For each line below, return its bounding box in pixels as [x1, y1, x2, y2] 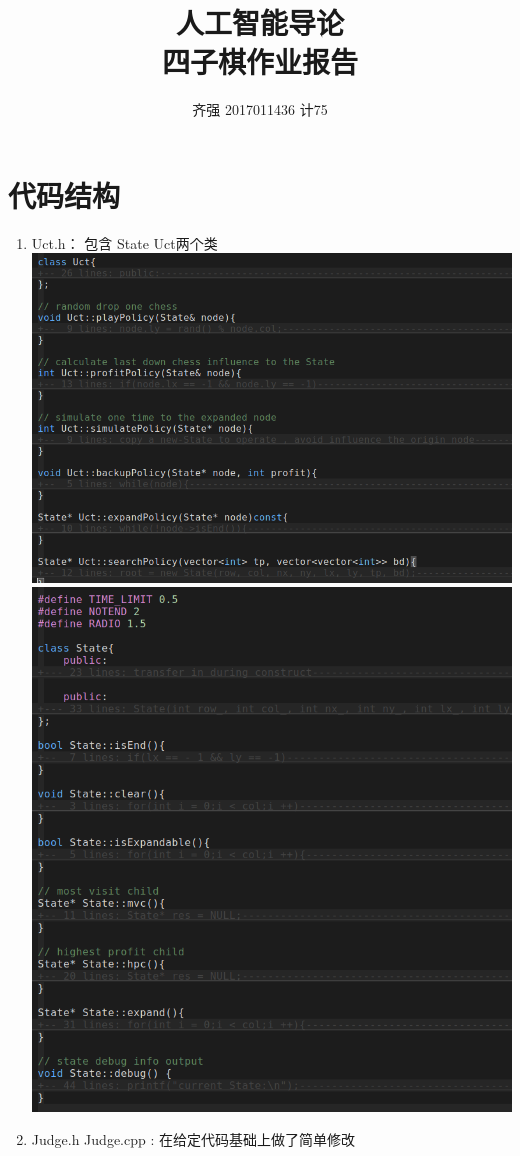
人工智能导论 [175, 2, 344, 43]
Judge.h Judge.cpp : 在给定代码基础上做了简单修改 [31, 1129, 355, 1150]
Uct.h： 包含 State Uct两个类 [31, 232, 218, 253]
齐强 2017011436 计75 [192, 99, 328, 120]
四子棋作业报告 [161, 41, 358, 82]
